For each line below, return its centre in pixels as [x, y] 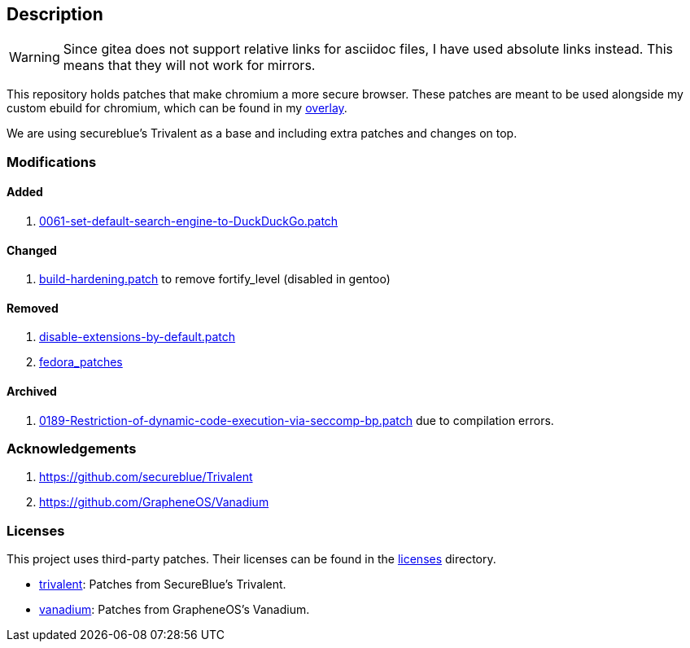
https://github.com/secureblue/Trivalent [146, 477]
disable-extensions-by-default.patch [138, 337]
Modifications [52, 162]
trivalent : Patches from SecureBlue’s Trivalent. [163, 585]
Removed [33, 308]
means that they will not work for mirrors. [189, 66]
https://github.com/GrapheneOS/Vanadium [154, 502]
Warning [35, 57]
